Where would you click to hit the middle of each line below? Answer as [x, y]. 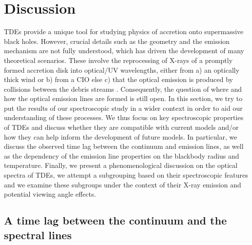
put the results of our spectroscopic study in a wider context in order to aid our [123, 108]
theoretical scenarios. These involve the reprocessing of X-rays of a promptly [118, 60]
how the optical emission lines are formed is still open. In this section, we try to [123, 98]
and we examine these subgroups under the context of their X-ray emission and [123, 184]
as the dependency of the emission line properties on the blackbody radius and [122, 155]
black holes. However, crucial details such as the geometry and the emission [117, 41]
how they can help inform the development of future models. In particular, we [121, 136]
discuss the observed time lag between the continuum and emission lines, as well [124, 146]
